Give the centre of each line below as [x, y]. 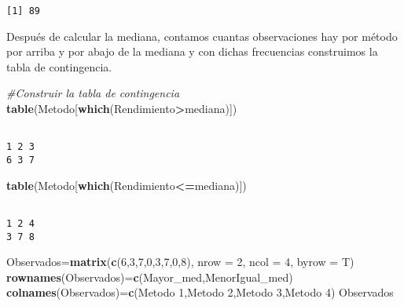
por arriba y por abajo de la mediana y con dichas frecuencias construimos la [192, 51]
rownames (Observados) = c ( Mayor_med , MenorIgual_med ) [150, 277]
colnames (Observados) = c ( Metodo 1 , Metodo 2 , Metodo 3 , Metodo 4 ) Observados [200, 292]
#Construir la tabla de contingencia [93, 93]
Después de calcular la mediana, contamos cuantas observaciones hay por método [202, 36]
